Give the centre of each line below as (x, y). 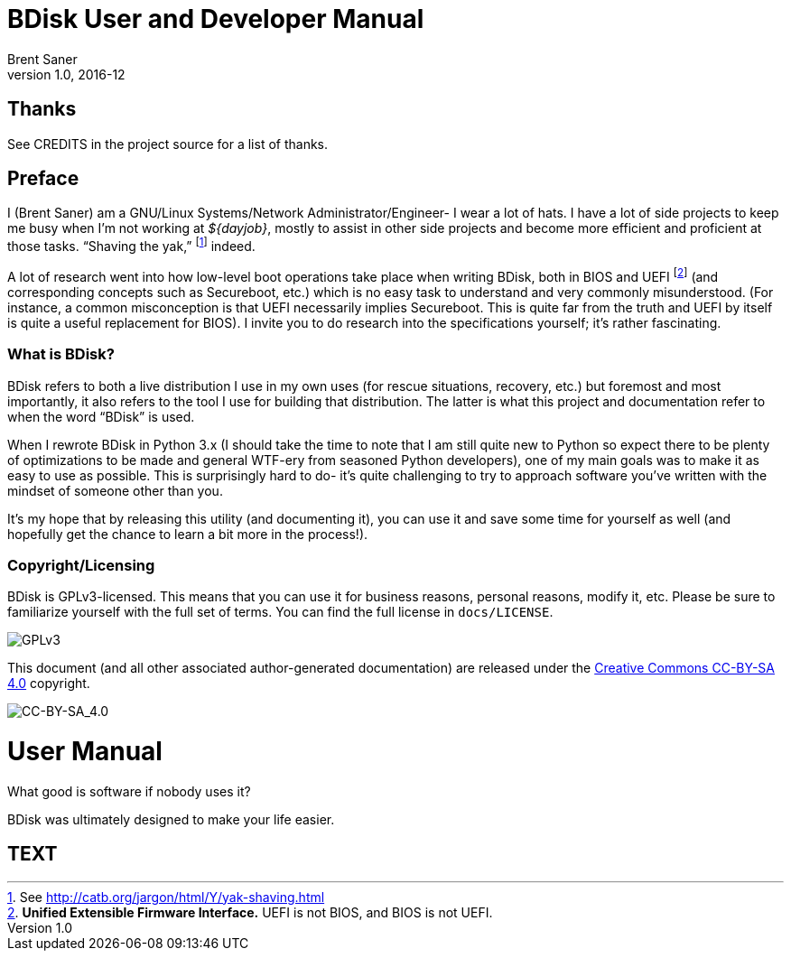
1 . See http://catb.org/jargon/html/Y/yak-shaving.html (166, 897)
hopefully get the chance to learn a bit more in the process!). (188, 534)
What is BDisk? (61, 354)
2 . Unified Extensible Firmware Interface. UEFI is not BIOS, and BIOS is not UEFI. (250, 912)
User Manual (85, 751)
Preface (43, 179)
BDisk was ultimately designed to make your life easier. (171, 819)
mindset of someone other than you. (115, 490)
